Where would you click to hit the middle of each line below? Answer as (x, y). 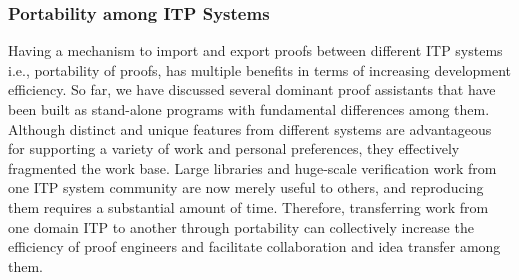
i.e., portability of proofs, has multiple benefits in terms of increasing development (260, 69)
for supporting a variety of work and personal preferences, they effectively (234, 148)
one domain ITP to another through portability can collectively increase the (241, 226)
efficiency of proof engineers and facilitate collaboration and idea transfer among (254, 246)
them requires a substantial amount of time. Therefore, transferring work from (248, 206)
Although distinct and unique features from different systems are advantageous (250, 128)
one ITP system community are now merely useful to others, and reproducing (246, 187)
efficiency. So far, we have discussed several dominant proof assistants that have (252, 89)
